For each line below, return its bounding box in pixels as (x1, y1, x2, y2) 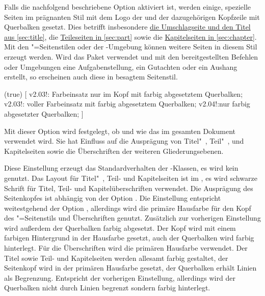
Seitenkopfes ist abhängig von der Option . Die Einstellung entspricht (4, 193, 221, 203)
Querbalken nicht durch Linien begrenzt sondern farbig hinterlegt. (4, 282, 210, 293)
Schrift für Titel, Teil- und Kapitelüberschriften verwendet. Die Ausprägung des (4, 182, 253, 193)
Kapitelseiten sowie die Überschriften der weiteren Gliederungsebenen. (4, 145, 224, 156)
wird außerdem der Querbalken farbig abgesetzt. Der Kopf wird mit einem (4, 222, 236, 233)
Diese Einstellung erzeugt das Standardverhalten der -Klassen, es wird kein (4, 163, 238, 173)
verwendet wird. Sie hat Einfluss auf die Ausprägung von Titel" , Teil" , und (4, 136, 244, 146)
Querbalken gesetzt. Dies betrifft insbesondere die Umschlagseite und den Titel (4, 21, 251, 32)
